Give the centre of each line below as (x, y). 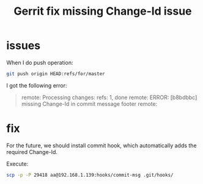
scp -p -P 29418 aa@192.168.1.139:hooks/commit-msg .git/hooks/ (90, 175)
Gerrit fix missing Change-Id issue (103, 11)
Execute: (17, 164)
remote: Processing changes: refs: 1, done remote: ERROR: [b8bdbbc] (109, 97)
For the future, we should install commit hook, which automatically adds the (102, 145)
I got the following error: (37, 85)
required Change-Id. (32, 152)
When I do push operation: (40, 62)
